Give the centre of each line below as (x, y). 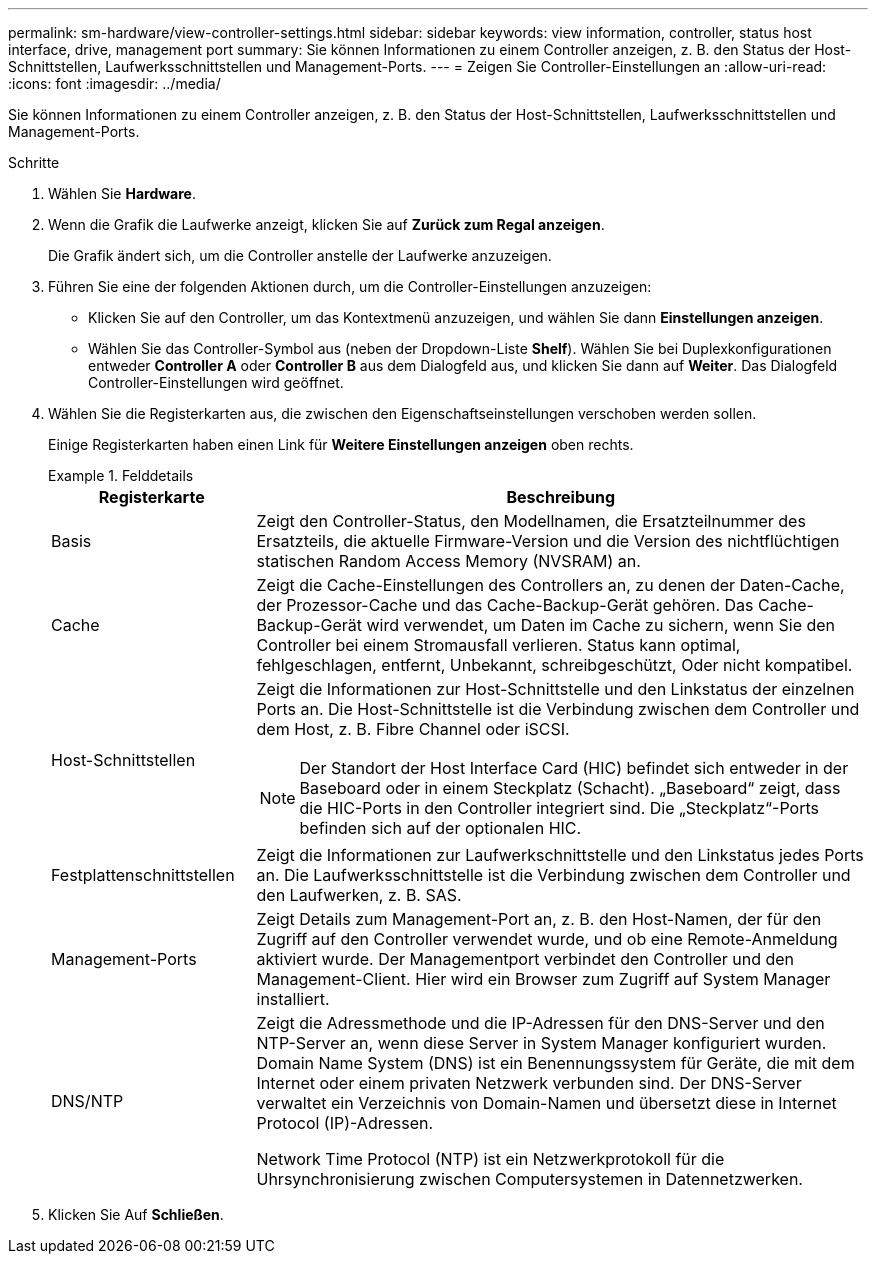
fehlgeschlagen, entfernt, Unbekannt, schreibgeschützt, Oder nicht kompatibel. (554, 665)
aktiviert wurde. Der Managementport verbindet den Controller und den (525, 959)
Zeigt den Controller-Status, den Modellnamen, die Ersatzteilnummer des (531, 521)
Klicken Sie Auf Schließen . (136, 1214)
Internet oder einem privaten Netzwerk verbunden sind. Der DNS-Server (529, 1083)
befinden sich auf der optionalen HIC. (440, 828)
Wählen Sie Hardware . (122, 193)
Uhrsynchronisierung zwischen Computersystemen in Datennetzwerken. (529, 1179)
